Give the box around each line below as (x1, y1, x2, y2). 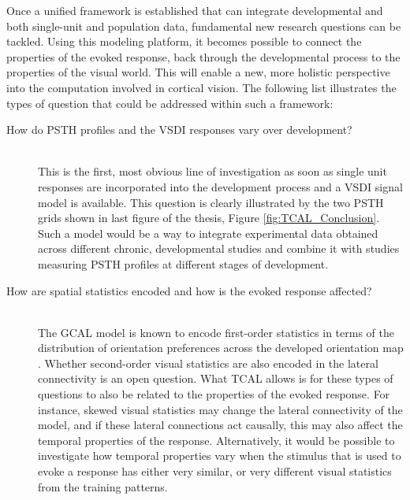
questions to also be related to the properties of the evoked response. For (38, 386, 390, 402)
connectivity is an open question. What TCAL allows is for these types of (38, 370, 393, 387)
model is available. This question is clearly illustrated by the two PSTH (38, 194, 384, 210)
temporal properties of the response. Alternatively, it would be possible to (38, 431, 395, 448)
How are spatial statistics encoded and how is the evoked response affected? (6, 282, 372, 298)
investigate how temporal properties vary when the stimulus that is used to (38, 447, 401, 464)
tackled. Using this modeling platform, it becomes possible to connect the (6, 33, 362, 50)
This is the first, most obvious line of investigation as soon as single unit (38, 163, 387, 180)
